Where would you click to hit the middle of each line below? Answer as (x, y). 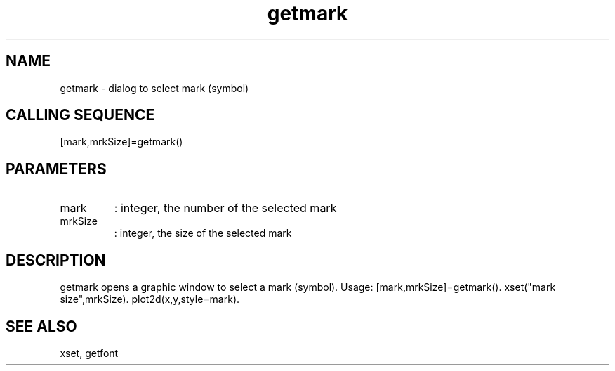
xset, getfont (89, 353)
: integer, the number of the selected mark (225, 208)
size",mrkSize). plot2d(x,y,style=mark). (150, 299)
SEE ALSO (41, 326)
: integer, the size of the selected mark (203, 233)
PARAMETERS (56, 169)
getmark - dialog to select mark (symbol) (154, 88)
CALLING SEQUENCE (80, 115)
